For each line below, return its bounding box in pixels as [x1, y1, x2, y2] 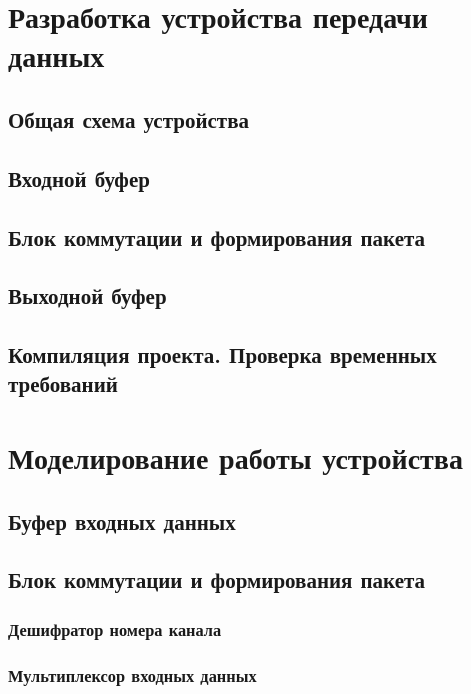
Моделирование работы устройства [8, 437, 463, 478]
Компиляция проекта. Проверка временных [8, 339, 437, 370]
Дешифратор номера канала [8, 616, 222, 641]
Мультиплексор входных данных [8, 662, 257, 687]
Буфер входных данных [8, 505, 236, 536]
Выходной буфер [8, 280, 167, 311]
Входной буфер [8, 162, 150, 193]
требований [8, 368, 118, 399]
